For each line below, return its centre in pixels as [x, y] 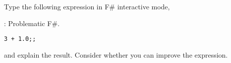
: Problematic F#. [32, 23]
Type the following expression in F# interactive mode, [87, 6]
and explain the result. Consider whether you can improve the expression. [116, 54]
